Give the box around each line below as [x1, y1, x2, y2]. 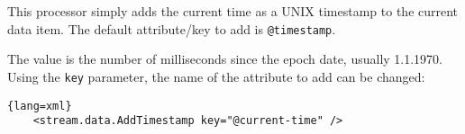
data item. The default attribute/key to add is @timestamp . [7, 19, 336, 38]
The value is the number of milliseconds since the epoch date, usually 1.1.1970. [7, 49, 443, 68]
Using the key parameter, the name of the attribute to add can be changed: [7, 67, 425, 85]
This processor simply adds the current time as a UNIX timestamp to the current [7, 2, 459, 20]
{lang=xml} [7, 99, 72, 112]
